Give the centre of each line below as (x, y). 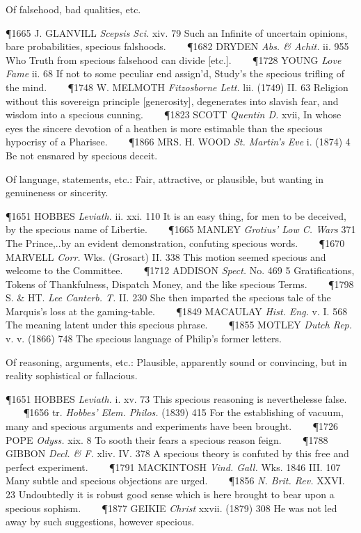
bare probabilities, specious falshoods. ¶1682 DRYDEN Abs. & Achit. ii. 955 (177, 46)
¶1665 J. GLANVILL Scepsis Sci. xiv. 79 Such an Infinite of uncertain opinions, (177, 32)
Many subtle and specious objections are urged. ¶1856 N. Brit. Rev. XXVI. (175, 480)
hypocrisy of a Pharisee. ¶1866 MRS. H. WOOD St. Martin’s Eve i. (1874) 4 (178, 142)
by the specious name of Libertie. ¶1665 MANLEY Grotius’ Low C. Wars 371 (181, 229)
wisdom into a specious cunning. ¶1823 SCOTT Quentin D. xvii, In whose (174, 114)
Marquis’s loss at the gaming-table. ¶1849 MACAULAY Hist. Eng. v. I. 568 (177, 311)
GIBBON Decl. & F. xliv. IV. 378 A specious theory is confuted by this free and (177, 453)
